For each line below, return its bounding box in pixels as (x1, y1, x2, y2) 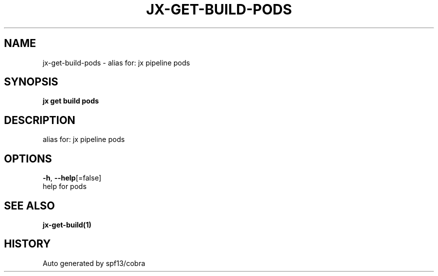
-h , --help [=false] (42, 173, 101, 182)
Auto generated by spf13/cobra (42, 258, 145, 267)
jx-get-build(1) (42, 220, 91, 229)
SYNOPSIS (4, 75, 58, 88)
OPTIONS (4, 152, 52, 165)
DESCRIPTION (4, 113, 75, 126)
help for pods (42, 182, 87, 191)
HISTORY (4, 237, 51, 250)
